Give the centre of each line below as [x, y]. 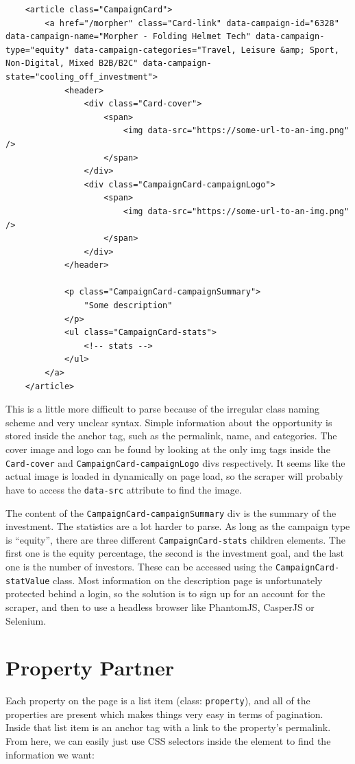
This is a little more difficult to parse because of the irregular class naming [162, 409]
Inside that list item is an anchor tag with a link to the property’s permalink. [168, 727]
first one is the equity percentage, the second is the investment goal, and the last [175, 553]
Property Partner [90, 668]
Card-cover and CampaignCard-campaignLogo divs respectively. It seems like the [175, 462]
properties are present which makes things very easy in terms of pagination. [164, 714]
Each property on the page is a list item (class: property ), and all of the [158, 701]
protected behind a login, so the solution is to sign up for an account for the [166, 593]
